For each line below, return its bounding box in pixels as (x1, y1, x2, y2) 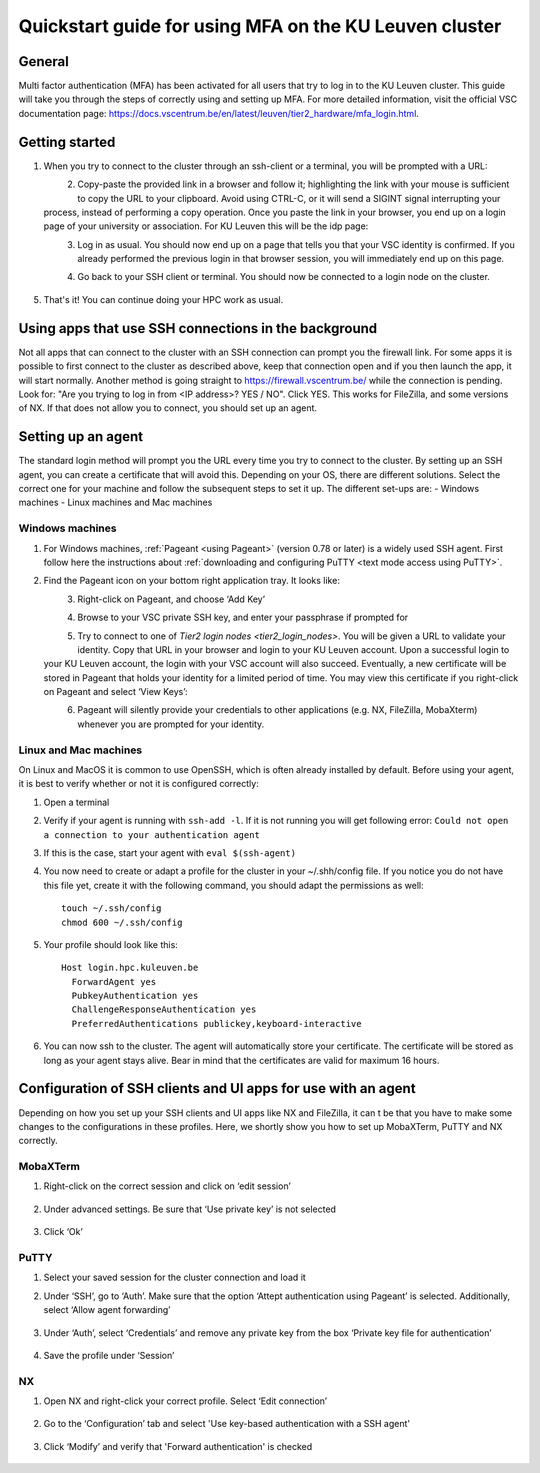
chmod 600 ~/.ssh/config (61, 916, 183, 928)
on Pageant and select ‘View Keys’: (43, 686, 189, 698)
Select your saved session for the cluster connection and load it (43, 1271, 307, 1284)
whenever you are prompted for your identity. (77, 718, 265, 730)
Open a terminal (43, 796, 110, 808)
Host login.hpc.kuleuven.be (61, 962, 199, 974)
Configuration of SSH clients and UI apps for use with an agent (18, 1080, 416, 1097)
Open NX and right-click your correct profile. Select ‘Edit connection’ (43, 1395, 328, 1407)
